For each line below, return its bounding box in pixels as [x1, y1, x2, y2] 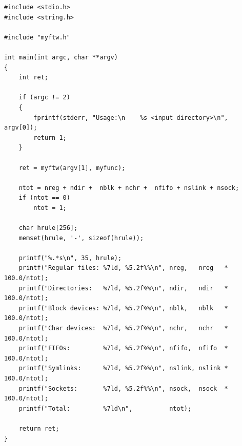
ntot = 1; [33, 204, 67, 211]
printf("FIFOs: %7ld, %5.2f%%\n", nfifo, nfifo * [18, 345, 228, 352]
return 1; [33, 134, 67, 141]
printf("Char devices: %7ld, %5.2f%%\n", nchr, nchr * [18, 325, 228, 332]
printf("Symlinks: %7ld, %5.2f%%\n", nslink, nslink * [18, 365, 228, 372]
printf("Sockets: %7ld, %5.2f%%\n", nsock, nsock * [18, 385, 228, 392]
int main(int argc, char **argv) [4, 53, 118, 61]
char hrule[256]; [18, 224, 78, 232]
